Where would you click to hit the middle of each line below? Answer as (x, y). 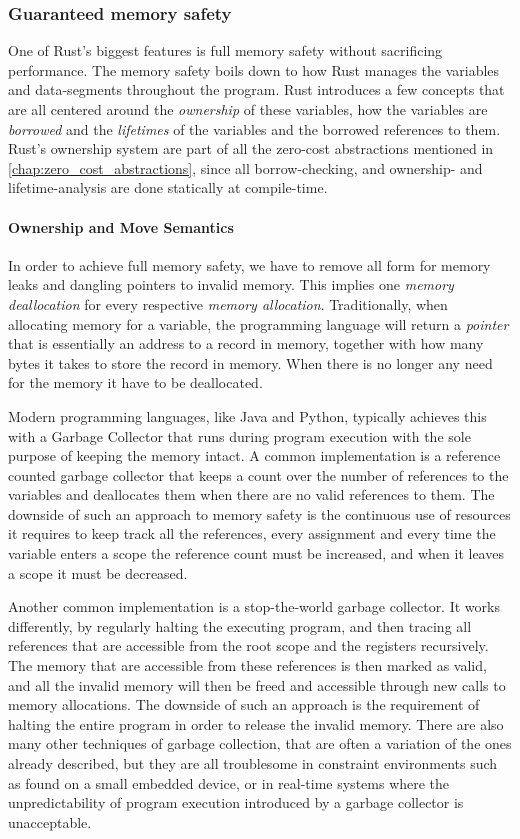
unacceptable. (50, 821)
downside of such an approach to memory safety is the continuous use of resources (259, 513)
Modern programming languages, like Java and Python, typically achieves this (247, 415)
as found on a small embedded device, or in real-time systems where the (229, 782)
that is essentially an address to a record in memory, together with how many (246, 343)
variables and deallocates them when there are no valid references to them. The (251, 494)
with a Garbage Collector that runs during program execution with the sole (239, 435)
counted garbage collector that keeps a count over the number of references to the (258, 474)
